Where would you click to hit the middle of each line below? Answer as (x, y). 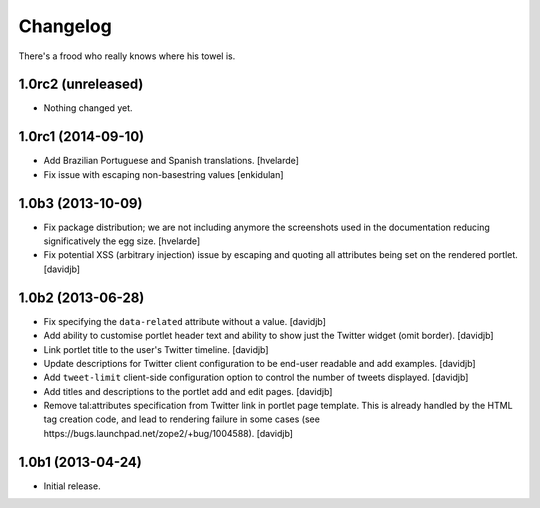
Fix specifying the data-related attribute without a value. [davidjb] (185, 321)
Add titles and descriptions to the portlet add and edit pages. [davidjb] (188, 391)
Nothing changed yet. (88, 108)
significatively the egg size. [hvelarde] (122, 241)
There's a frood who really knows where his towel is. (127, 56)
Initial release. (72, 486)
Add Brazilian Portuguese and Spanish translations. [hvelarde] (171, 161)
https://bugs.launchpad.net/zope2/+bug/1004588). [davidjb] (168, 433)
